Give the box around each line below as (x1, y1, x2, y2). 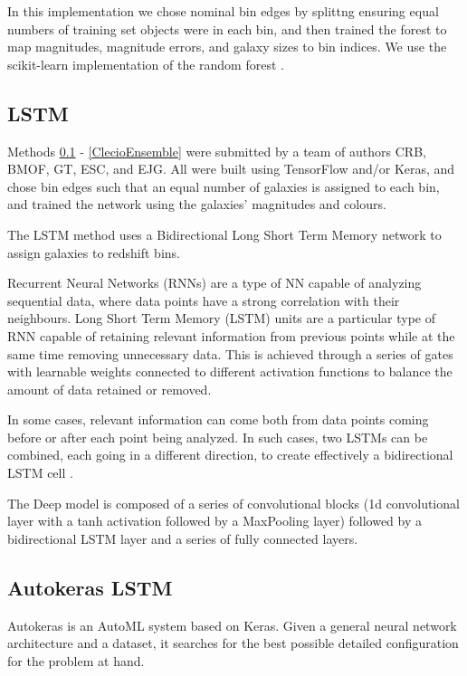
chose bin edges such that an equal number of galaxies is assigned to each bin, (7, 176, 440, 195)
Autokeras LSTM (7, 573, 173, 601)
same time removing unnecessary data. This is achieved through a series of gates (7, 344, 453, 363)
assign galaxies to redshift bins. (7, 243, 180, 262)
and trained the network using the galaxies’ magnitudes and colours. (7, 195, 386, 214)
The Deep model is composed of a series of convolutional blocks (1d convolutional (7, 493, 460, 512)
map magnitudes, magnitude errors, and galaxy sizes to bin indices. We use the (7, 37, 447, 56)
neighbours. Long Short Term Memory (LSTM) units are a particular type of (7, 309, 435, 328)
